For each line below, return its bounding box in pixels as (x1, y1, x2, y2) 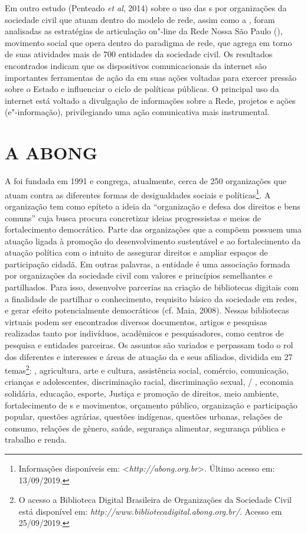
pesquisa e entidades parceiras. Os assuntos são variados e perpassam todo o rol (5, 339, 293, 351)
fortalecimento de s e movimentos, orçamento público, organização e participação (5, 398, 298, 411)
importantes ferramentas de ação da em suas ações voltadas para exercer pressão (5, 71, 296, 83)
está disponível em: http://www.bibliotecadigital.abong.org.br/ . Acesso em (18, 505, 282, 517)
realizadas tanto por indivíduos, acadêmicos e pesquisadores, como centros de (5, 327, 284, 339)
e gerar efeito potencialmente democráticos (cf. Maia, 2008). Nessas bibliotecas (5, 304, 289, 316)
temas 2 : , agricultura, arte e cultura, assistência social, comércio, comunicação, (5, 362, 289, 376)
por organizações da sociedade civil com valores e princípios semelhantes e (5, 269, 273, 282)
